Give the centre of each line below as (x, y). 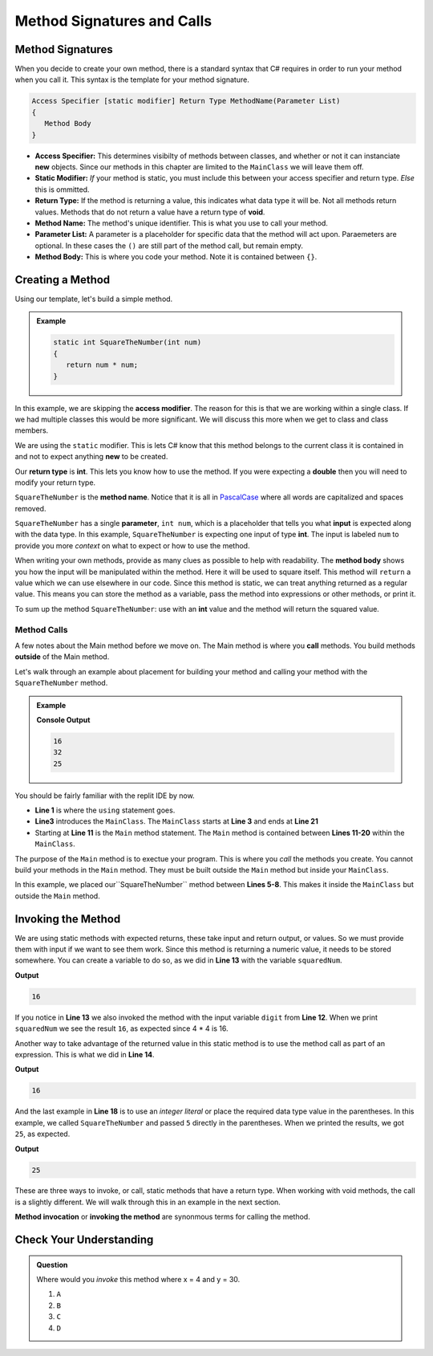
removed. (30, 508)
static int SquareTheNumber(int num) (127, 342)
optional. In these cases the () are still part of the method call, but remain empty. (169, 246)
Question (52, 1264)
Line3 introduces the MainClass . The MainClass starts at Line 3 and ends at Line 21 (176, 821)
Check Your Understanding (84, 1240)
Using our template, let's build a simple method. (94, 299)
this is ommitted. (62, 189)
